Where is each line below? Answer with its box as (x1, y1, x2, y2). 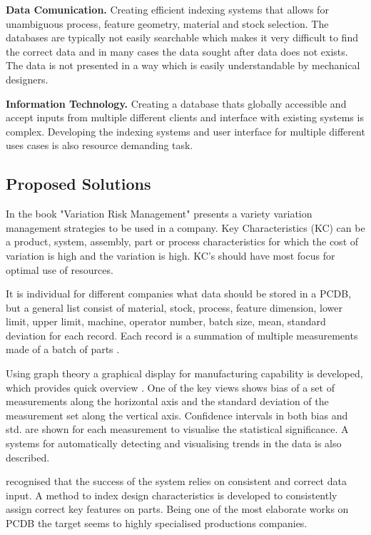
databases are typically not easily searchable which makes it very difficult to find (6, 30, 358, 45)
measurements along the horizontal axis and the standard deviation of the (6, 394, 329, 409)
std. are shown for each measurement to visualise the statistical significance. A (6, 422, 349, 437)
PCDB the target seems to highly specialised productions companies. (6, 516, 308, 531)
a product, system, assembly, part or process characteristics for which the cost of (6, 234, 359, 249)
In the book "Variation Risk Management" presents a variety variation (6, 206, 312, 221)
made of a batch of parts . (6, 342, 120, 357)
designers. (6, 71, 49, 86)
